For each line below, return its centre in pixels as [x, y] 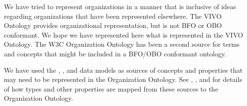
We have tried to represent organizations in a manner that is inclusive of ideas [120, 6]
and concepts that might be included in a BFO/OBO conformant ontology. [115, 53]
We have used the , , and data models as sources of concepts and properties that [123, 70]
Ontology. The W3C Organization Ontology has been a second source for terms [122, 44]
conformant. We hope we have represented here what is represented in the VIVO [123, 34]
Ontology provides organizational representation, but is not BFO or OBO [113, 25]
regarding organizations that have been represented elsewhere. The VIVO [113, 16]
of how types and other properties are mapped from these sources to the [111, 88]
